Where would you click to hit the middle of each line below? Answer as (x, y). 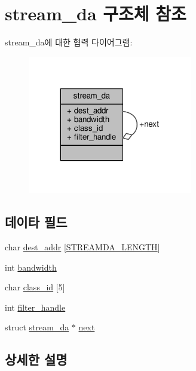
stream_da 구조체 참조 (96, 13)
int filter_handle (35, 307)
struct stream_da (37, 327)
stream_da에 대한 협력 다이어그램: (69, 42)
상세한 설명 (36, 359)
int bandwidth (31, 267)
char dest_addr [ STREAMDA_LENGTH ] (82, 246)
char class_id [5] (35, 287)
